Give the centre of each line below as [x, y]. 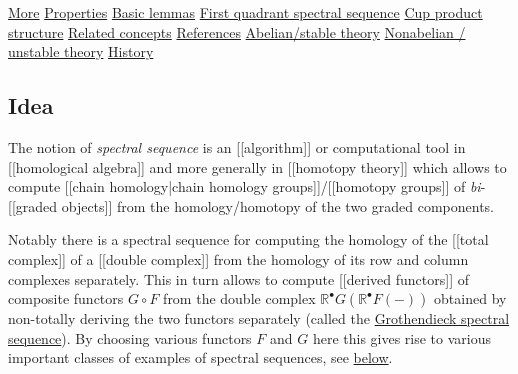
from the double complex [239, 298]
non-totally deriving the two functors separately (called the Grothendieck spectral [259, 318]
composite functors [66, 298]
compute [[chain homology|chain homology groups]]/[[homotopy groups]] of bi [244, 186]
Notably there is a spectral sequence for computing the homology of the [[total [248, 239]
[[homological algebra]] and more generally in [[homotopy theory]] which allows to [257, 166]
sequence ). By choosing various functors [130, 337]
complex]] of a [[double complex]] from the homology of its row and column [238, 258]
